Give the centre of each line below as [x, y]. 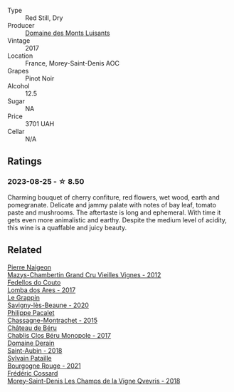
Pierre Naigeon [30, 267]
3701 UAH [40, 124]
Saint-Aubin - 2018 [35, 350]
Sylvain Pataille [30, 358]
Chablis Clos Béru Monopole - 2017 [59, 335]
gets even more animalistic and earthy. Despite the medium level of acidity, [117, 220]
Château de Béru [32, 328]
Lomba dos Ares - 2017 [42, 290]
